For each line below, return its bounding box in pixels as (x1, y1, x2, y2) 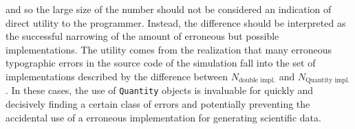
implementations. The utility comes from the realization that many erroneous (6, 42, 332, 56)
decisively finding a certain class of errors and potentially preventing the (6, 97, 310, 111)
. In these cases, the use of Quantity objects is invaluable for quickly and (6, 83, 314, 97)
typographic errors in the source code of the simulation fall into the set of (6, 56, 316, 70)
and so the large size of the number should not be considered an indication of (6, 2, 332, 16)
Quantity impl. (305, 77, 350, 84)
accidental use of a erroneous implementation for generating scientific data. (6, 110, 321, 124)
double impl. (238, 77, 276, 84)
